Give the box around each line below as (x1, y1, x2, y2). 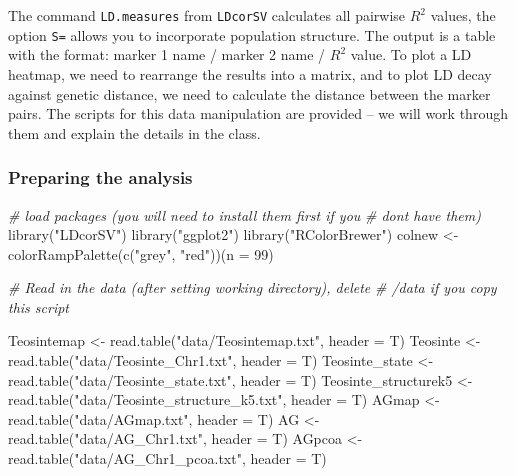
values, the (430, 5, 496, 25)
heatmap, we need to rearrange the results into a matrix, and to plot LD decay (8, 63, 492, 84)
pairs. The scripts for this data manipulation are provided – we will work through (8, 103, 508, 124)
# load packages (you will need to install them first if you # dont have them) (8, 204, 481, 225)
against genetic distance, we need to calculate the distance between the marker (8, 83, 491, 104)
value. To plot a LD (350, 44, 472, 65)
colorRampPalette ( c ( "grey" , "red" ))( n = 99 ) (8, 243, 274, 264)
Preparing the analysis (8, 165, 193, 190)
